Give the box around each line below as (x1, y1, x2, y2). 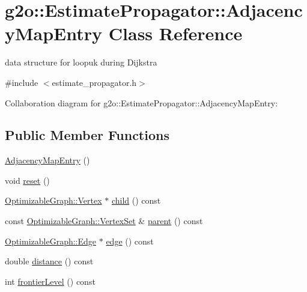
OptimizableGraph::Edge (5, 234, 97, 247)
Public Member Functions (5, 126, 169, 144)
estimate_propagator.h (52, 76, 137, 88)
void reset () (5, 174, 50, 186)
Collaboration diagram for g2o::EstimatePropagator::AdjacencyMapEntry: (5, 96, 278, 109)
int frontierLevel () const (5, 275, 96, 287)
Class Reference (108, 21, 243, 46)
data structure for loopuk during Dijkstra (5, 56, 157, 68)
